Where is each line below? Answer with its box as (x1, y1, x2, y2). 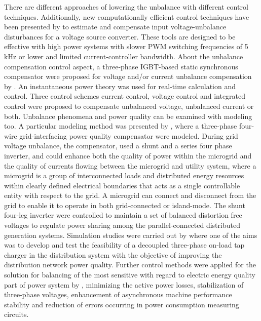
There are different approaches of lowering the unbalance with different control (4, 2, 248, 12)
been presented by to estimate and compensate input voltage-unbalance (4, 21, 227, 32)
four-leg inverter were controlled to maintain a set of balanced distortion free (4, 210, 242, 220)
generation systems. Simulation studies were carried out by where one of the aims (4, 229, 257, 240)
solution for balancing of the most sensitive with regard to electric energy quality (4, 269, 255, 280)
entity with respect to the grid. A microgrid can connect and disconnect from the (4, 190, 256, 200)
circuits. (4, 309, 29, 319)
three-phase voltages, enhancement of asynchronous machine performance (4, 289, 232, 300)
